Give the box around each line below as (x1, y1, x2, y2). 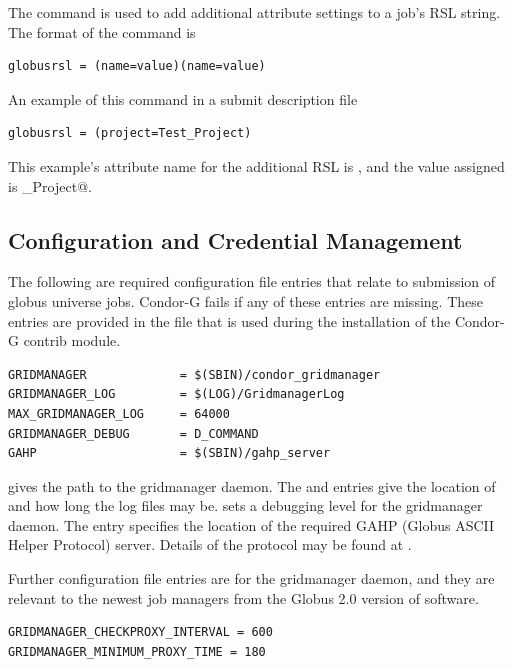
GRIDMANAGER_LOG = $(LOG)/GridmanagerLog (8, 387, 345, 402)
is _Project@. (8, 175, 92, 196)
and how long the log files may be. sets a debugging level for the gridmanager (8, 495, 483, 516)
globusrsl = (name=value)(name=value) (8, 59, 266, 74)
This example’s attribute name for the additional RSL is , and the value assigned (8, 155, 505, 176)
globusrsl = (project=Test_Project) (8, 126, 252, 141)
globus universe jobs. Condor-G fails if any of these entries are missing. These (8, 290, 483, 311)
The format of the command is (8, 21, 196, 42)
